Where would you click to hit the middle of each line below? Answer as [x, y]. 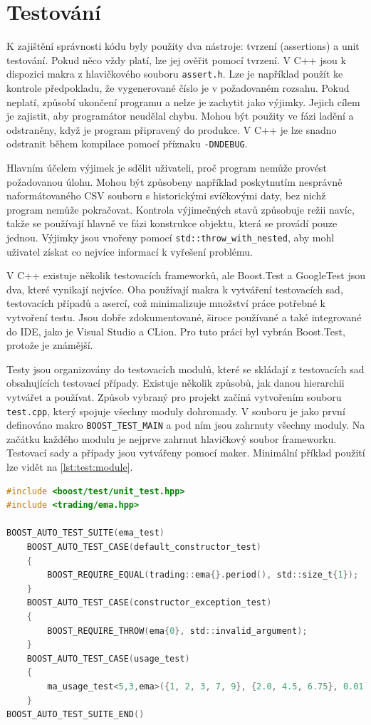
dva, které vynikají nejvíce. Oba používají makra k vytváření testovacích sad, [175, 289]
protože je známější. [50, 345]
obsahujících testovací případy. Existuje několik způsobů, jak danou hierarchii [176, 383]
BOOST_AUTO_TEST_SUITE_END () [75, 715]
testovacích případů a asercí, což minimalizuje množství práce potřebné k [166, 303]
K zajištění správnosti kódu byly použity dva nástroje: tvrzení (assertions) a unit [183, 46]
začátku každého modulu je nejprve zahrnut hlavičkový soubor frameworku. [172, 438]
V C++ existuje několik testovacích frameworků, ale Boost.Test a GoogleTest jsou [186, 275]
